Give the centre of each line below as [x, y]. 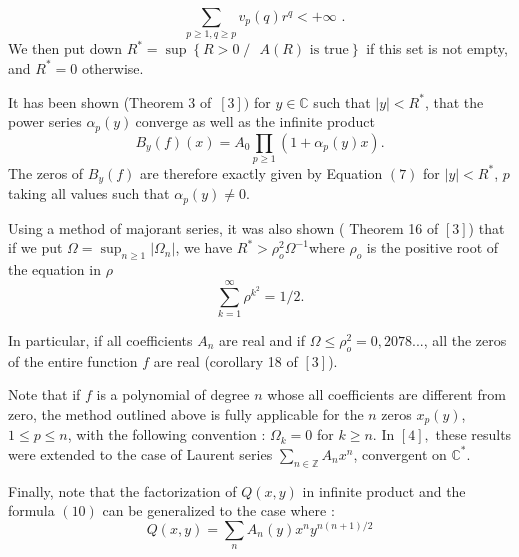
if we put [35, 247]
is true [329, 50]
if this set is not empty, [437, 48]
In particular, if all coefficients [100, 339]
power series [45, 121]
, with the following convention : [166, 434]
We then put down [65, 48]
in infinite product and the [384, 490]
